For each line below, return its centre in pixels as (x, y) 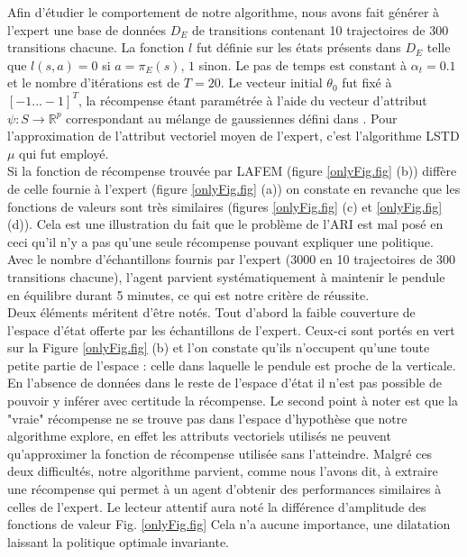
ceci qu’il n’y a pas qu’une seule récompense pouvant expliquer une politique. (220, 241)
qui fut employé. (64, 153)
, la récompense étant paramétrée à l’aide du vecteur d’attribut (252, 100)
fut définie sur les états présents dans (298, 47)
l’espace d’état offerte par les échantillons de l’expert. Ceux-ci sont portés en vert (231, 329)
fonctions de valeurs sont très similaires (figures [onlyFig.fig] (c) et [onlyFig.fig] (225, 206)
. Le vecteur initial (271, 82)
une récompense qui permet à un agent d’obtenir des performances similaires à (224, 489)
